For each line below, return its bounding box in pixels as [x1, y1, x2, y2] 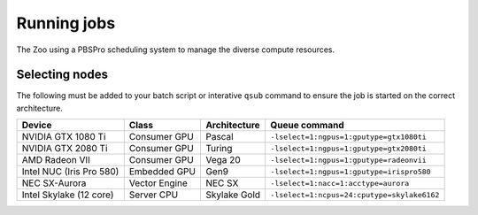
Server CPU [128, 188, 179, 201]
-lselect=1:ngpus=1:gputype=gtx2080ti [270, 143, 427, 153]
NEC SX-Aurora [21, 177, 87, 189]
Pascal [204, 131, 234, 143]
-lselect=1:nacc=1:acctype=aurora [270, 178, 410, 188]
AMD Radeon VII [21, 154, 90, 166]
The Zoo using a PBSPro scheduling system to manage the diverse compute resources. [16, 44, 335, 55]
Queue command [270, 119, 344, 132]
